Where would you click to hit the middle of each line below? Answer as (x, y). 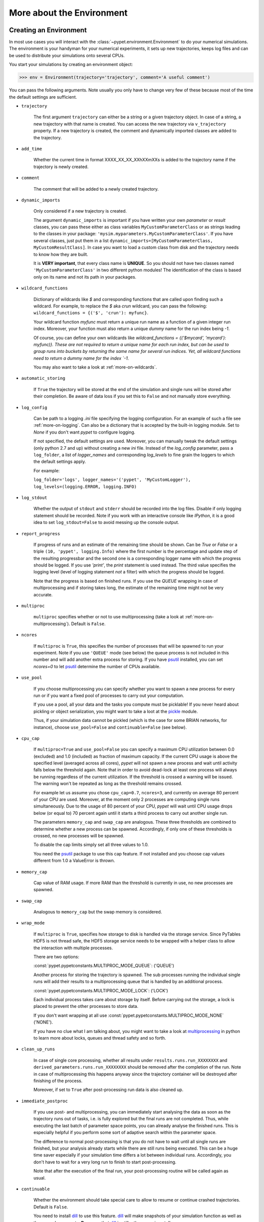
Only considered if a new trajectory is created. (80, 211)
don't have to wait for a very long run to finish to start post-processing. (105, 1162)
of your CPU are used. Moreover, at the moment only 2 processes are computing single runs (127, 800)
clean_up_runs (38, 1049)
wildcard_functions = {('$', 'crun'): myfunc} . (91, 313)
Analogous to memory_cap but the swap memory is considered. (98, 912)
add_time (32, 149)
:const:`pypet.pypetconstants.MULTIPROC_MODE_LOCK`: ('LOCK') (101, 990)
